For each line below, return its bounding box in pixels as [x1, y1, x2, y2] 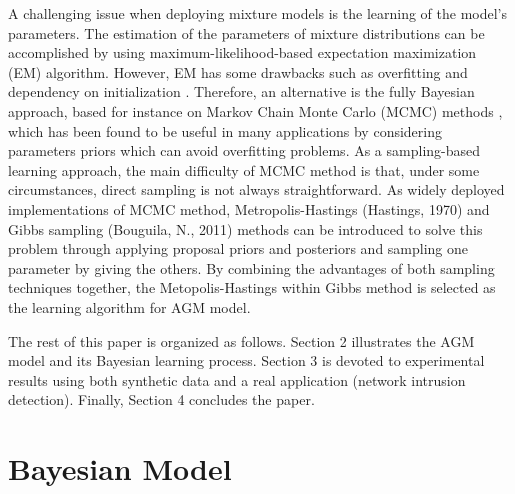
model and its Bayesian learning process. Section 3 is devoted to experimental [8, 350, 485, 371]
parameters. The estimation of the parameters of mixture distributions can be [8, 22, 485, 43]
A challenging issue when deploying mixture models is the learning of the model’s [8, 3, 508, 23]
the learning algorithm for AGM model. [8, 296, 251, 317]
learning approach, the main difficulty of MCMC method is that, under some [8, 159, 480, 180]
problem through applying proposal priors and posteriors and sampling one [8, 238, 469, 259]
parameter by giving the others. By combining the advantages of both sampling [8, 257, 495, 278]
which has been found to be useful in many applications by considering [8, 120, 442, 141]
